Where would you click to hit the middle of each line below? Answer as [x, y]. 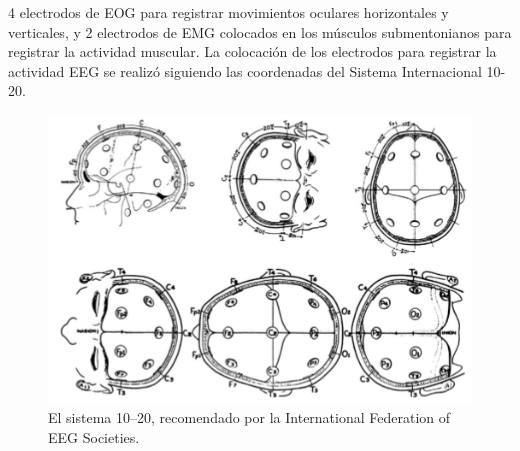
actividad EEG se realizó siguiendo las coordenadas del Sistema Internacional [245, 70]
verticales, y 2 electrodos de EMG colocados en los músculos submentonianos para [260, 31]
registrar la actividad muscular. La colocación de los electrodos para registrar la [252, 51]
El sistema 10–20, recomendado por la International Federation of [249, 417]
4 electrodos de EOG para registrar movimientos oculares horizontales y [228, 12]
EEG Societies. [94, 437]
